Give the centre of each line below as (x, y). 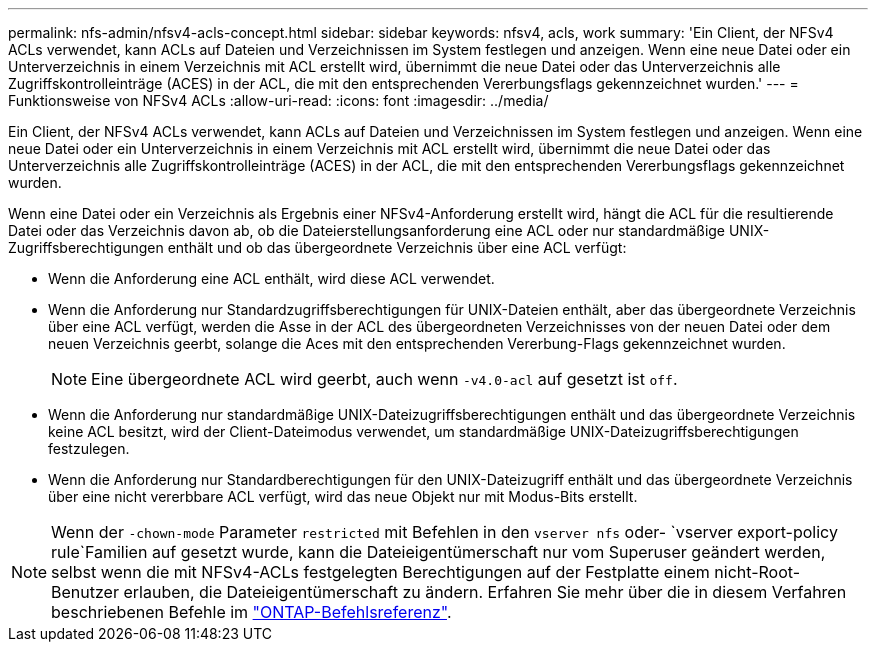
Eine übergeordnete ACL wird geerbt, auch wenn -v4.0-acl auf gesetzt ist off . (384, 379)
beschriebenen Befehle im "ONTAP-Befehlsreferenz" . (251, 612)
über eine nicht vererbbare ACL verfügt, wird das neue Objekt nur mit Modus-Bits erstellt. (343, 496)
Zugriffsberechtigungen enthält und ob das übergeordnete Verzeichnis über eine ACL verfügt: (317, 247)
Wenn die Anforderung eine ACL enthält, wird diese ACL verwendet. (271, 278)
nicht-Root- (757, 572)
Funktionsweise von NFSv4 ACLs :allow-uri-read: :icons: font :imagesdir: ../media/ (278, 100)
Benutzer (85, 592)
